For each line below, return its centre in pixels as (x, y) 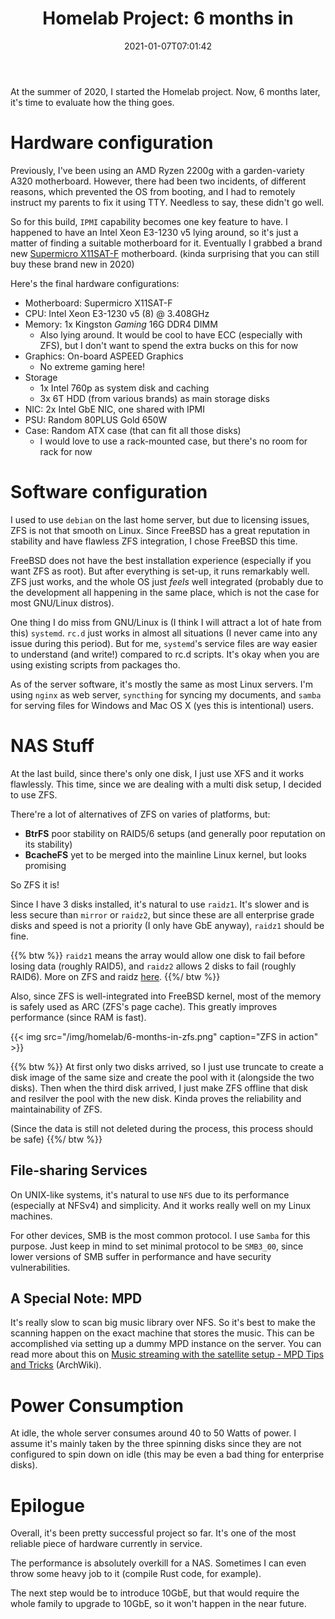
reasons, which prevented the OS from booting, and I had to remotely (153, 191)
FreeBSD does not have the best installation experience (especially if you (161, 560)
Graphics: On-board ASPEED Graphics (104, 356)
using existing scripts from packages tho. (95, 664)
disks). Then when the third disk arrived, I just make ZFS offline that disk (159, 1088)
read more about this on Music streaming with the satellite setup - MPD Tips (167, 1354)
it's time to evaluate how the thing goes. (92, 102)
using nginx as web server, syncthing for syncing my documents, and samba (166, 694)
